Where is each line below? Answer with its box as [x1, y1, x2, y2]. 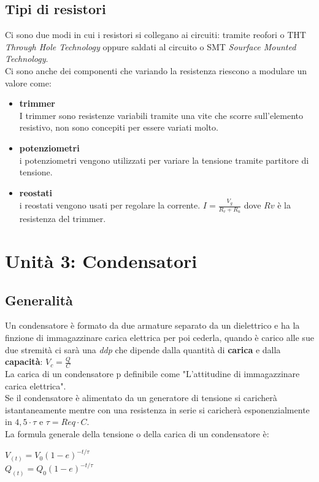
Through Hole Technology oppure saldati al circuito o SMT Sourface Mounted [5, 40, 296, 53]
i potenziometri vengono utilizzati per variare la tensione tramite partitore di [19, 153, 309, 166]
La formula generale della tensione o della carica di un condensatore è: [5, 427, 269, 440]
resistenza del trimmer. [19, 212, 106, 225]
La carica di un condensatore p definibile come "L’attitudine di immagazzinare [5, 367, 300, 380]
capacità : [5, 355, 43, 368]
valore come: [5, 76, 52, 89]
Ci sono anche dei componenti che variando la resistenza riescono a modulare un [5, 64, 307, 77]
